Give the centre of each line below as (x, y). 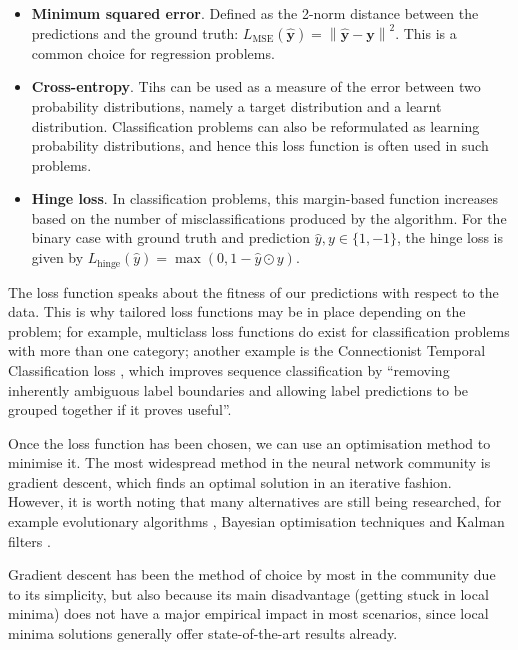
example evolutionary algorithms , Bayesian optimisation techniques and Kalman (256, 521)
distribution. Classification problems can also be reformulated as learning (255, 125)
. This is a (426, 32)
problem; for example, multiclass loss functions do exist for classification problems (259, 330)
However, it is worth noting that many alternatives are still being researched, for (255, 501)
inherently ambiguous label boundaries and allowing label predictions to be (238, 389)
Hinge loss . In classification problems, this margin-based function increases (265, 198)
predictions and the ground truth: (135, 32)
